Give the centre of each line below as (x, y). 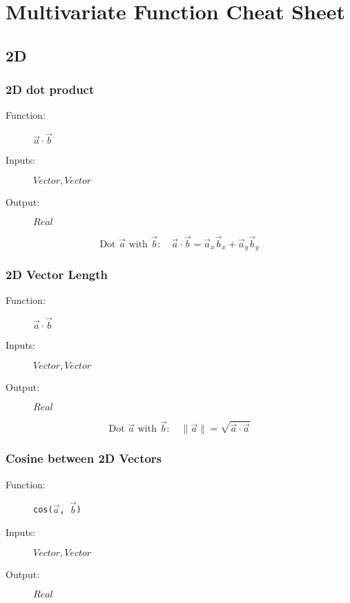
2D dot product (50, 89)
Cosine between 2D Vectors (84, 458)
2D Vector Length (57, 274)
